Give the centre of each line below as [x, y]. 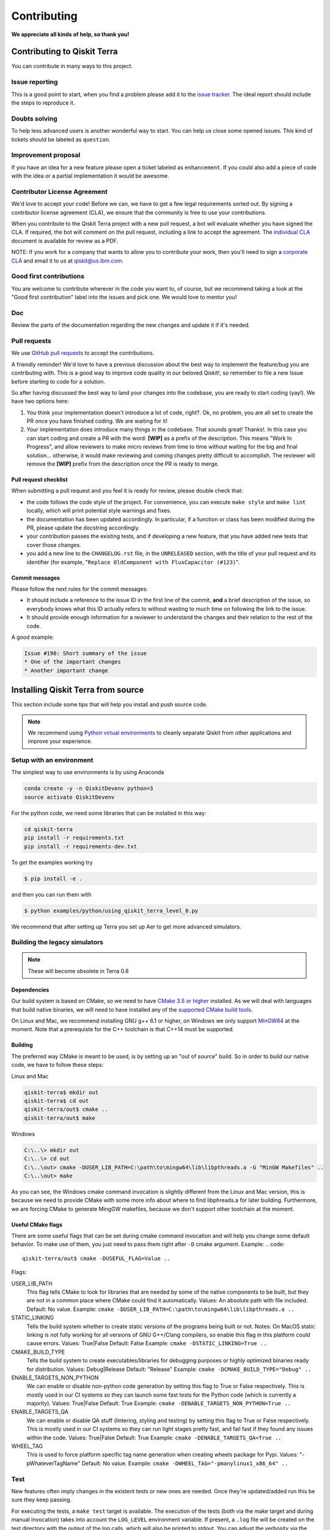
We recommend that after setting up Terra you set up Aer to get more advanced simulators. [126, 927]
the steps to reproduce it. [43, 103]
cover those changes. [54, 545]
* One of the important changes [73, 662]
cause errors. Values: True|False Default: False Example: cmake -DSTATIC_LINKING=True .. [147, 1343]
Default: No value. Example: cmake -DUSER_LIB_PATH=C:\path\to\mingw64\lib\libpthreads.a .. [160, 1309]
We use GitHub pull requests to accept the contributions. [83, 353]
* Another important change [66, 670]
